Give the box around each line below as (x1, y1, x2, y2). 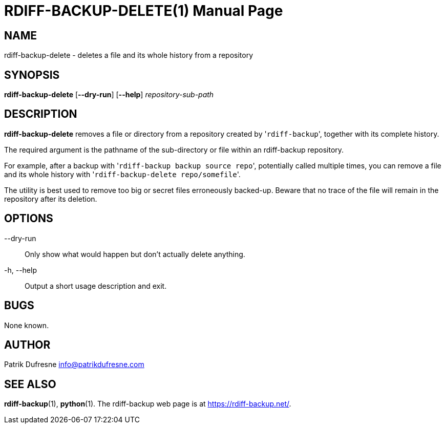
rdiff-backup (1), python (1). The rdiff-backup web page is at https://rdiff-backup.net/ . (4, 399, 291, 409)
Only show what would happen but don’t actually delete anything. (25, 249, 245, 259)
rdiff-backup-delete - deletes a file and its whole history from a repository (4, 51, 253, 60)
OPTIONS (4, 212, 53, 225)
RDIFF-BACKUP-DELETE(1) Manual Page (4, 2, 283, 19)
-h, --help (4, 265, 37, 274)
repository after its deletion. (4, 194, 97, 203)
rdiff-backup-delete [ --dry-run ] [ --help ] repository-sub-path (4, 90, 214, 99)
